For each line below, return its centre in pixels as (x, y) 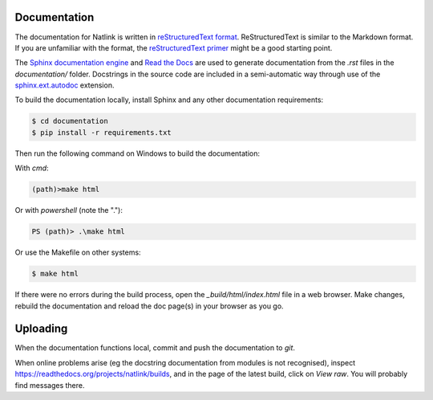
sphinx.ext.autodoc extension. (65, 85)
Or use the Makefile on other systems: (78, 252)
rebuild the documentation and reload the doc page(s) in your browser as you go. (149, 306)
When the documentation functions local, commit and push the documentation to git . (155, 348)
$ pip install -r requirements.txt (101, 132)
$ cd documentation (70, 121)
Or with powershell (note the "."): (69, 210)
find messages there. (50, 385)
